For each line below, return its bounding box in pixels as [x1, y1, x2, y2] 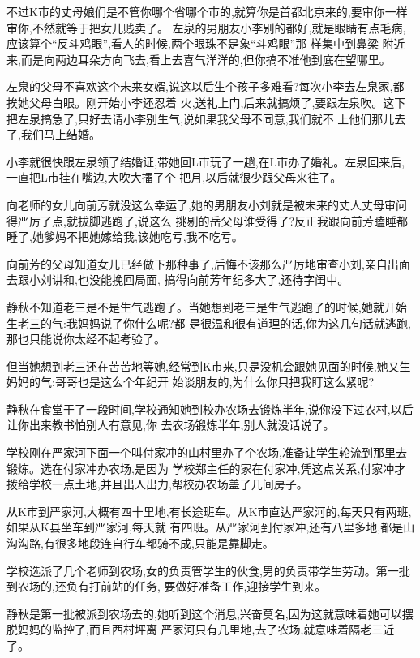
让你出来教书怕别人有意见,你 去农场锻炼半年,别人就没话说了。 [6, 416, 335, 433]
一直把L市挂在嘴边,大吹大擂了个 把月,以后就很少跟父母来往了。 [6, 169, 342, 186]
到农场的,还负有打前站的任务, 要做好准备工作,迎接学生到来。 [6, 578, 327, 595]
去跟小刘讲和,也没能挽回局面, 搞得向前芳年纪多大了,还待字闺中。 [6, 271, 349, 288]
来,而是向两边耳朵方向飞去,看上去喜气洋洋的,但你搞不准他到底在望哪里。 [6, 50, 391, 67]
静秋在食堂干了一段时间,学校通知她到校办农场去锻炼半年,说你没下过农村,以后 [6, 400, 414, 417]
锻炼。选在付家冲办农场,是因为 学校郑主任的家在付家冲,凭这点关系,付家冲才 [6, 459, 406, 476]
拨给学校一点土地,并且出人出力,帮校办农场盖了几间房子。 [6, 475, 308, 492]
